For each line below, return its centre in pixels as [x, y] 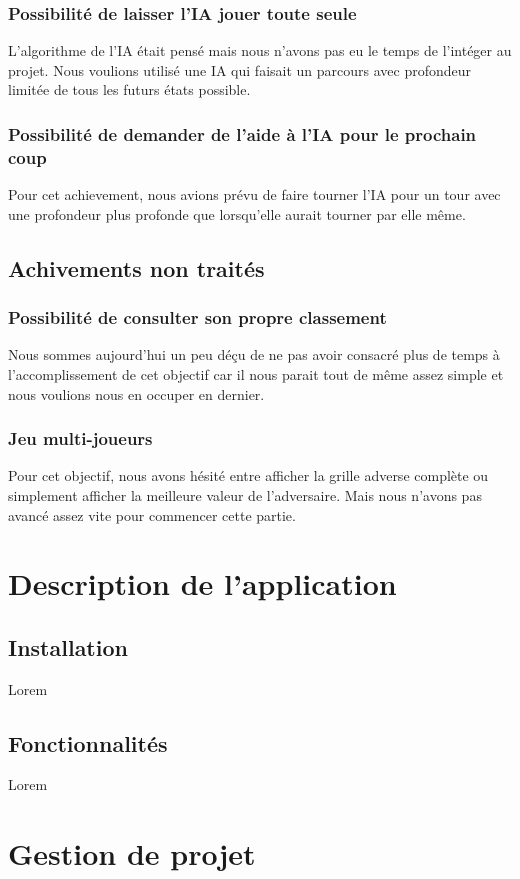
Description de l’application [202, 583]
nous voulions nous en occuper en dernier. [136, 393]
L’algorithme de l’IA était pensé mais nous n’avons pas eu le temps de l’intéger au [260, 50]
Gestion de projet [132, 853]
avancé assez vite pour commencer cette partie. [152, 514]
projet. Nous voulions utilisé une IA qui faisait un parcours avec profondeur [240, 69]
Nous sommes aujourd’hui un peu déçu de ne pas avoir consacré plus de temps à [254, 354]
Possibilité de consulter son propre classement [197, 317]
